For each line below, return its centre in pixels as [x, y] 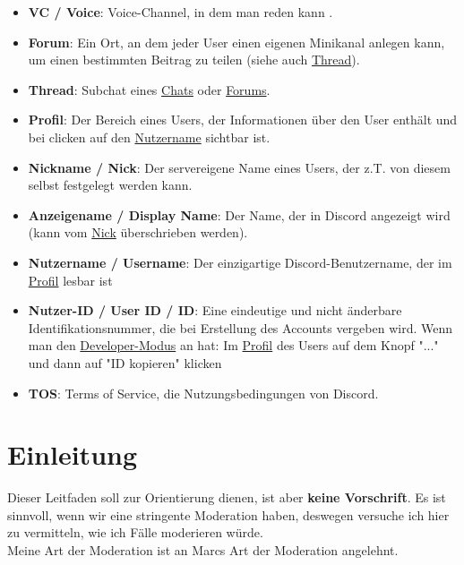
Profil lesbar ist [70, 280]
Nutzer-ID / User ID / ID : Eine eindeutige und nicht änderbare [215, 310]
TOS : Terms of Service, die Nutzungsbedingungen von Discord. [203, 393]
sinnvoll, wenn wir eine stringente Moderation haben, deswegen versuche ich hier [228, 514]
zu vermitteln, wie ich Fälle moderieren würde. [135, 532]
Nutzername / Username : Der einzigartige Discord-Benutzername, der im [240, 262]
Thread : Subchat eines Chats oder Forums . [149, 89]
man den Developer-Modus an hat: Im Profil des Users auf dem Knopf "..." [233, 345]
